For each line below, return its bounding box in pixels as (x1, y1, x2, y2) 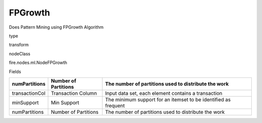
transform (9, 42, 29, 48)
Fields (9, 68, 21, 75)
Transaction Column (51, 90, 97, 96)
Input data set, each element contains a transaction (105, 90, 223, 96)
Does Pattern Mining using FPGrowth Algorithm (9, 24, 104, 30)
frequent (105, 102, 125, 109)
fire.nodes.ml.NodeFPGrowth (9, 60, 67, 65)
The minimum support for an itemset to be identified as (105, 96, 231, 103)
